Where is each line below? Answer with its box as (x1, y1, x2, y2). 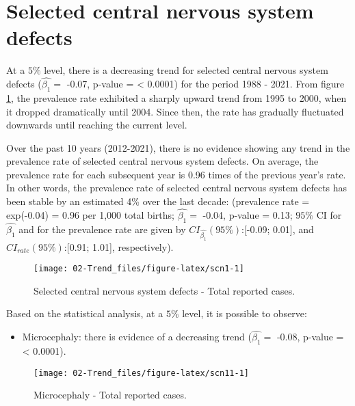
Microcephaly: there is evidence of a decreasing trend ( (22, 329, 252, 344)
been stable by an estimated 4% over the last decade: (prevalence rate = (6, 194, 310, 208)
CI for (316, 207, 342, 221)
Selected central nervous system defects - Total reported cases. (34, 283, 295, 297)
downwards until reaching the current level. (6, 118, 187, 132)
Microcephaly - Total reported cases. (34, 388, 187, 402)
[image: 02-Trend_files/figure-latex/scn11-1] (34, 368, 249, 378)
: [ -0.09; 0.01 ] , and (241, 221, 314, 236)
